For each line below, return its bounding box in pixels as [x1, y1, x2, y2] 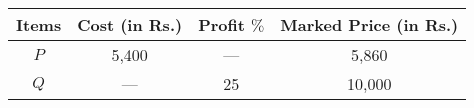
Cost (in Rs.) [77, 13, 183, 36]
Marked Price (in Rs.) [280, 13, 459, 36]
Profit [198, 13, 245, 36]
